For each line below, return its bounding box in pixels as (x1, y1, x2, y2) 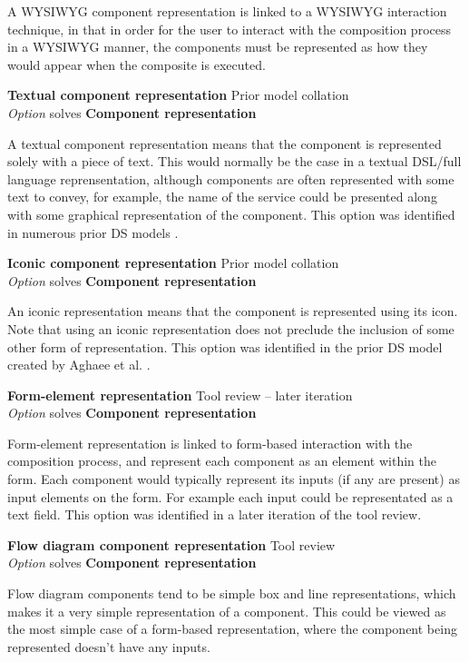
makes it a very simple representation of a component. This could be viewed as (7, 601, 446, 620)
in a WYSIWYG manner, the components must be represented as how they (7, 37, 428, 56)
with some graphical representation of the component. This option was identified (7, 204, 455, 223)
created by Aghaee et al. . (7, 355, 151, 374)
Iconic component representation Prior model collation (7, 253, 339, 272)
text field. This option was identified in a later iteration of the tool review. (7, 505, 422, 524)
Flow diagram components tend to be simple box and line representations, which (7, 584, 456, 603)
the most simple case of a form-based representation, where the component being (7, 619, 457, 638)
